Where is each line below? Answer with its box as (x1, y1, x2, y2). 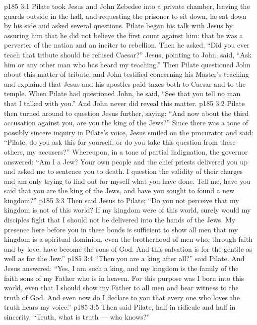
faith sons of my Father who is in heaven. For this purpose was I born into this (4, 272, 244, 283)
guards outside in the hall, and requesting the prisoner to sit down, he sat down (4, 10, 247, 21)
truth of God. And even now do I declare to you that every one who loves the (4, 292, 240, 302)
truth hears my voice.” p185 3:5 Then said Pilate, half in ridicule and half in (4, 302, 236, 312)
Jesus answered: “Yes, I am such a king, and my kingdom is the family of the (4, 263, 239, 273)
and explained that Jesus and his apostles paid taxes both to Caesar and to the (4, 78, 246, 89)
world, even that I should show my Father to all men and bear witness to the (4, 282, 239, 293)
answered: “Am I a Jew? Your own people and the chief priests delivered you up (4, 156, 248, 166)
